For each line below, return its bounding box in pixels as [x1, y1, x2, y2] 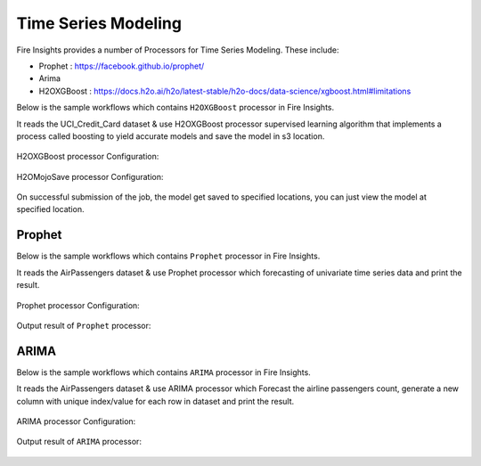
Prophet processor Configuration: [16, 299, 140, 311]
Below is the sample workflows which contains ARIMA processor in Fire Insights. [16, 366, 311, 378]
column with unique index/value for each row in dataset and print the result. [16, 396, 295, 406]
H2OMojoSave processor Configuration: [16, 171, 164, 182]
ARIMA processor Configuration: [16, 416, 136, 427]
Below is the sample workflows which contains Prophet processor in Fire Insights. [16, 250, 321, 262]
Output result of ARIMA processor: [16, 437, 143, 447]
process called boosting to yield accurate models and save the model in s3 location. [16, 130, 325, 142]
